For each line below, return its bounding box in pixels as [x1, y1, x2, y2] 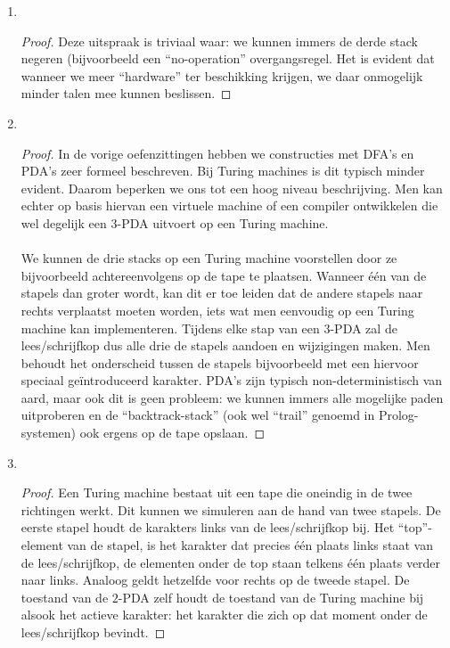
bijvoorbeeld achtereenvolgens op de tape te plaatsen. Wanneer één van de [20, 266, 427, 284]
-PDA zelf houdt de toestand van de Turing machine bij [118, 587, 424, 606]
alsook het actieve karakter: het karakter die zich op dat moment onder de [20, 605, 428, 624]
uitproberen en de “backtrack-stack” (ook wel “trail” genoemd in [20, 406, 375, 424]
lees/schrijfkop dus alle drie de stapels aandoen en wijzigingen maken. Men [20, 336, 430, 355]
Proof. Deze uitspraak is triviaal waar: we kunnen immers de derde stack [20, 31, 418, 50]
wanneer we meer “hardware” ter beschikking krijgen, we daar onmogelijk [20, 66, 423, 85]
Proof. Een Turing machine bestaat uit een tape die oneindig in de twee [20, 483, 413, 502]
